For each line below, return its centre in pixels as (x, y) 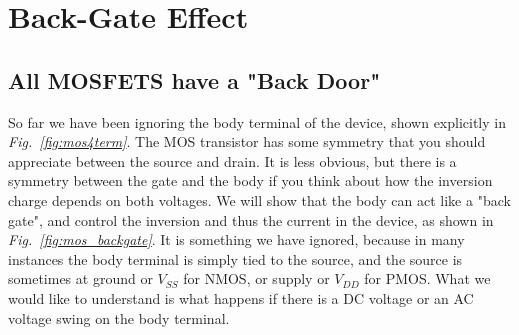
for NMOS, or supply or (256, 278)
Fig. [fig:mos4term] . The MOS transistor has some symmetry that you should (247, 141)
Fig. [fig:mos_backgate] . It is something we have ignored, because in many (236, 239)
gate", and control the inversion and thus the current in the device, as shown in (251, 219)
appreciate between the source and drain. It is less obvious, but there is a (232, 160)
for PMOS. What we (427, 278)
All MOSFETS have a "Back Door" (194, 79)
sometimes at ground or (80, 278)
